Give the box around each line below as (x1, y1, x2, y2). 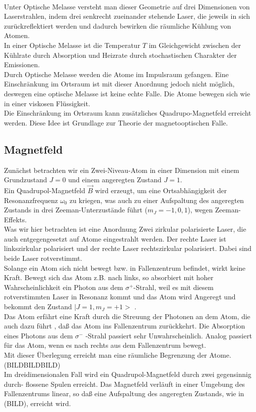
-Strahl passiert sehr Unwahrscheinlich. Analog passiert (85, 330, 252, 340)
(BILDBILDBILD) (4, 359, 61, 370)
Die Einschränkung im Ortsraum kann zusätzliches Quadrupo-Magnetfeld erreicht (4, 108, 252, 118)
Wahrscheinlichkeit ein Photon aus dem (4, 282, 123, 292)
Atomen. (4, 30, 30, 41)
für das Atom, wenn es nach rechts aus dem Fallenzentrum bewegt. (4, 340, 206, 350)
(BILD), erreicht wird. (4, 398, 71, 408)
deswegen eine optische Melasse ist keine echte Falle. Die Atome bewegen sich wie (4, 88, 250, 98)
